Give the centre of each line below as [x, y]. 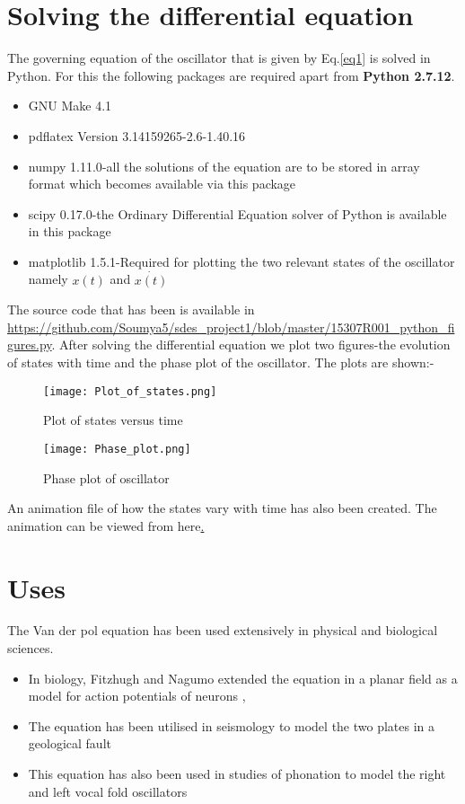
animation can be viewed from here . [106, 525]
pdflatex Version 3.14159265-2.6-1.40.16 [137, 135]
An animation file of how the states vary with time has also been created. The [222, 508]
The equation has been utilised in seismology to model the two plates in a [232, 725]
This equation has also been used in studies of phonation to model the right [237, 774]
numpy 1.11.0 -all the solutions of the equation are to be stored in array [224, 166]
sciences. [31, 648]
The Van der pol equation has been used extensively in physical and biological [223, 630]
